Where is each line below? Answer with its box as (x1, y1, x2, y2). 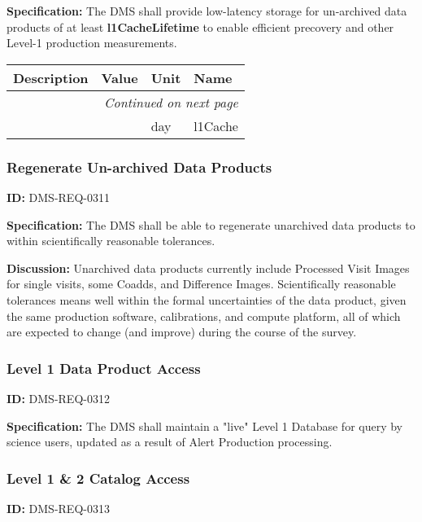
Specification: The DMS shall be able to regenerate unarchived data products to (7, 216, 415, 233)
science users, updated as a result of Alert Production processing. (7, 433, 333, 450)
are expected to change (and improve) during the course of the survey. (7, 323, 357, 340)
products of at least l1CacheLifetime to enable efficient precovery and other (7, 18, 394, 35)
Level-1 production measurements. (7, 34, 177, 51)
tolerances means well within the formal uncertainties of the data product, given (7, 291, 407, 308)
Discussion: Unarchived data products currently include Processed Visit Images (7, 259, 410, 276)
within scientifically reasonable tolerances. (7, 232, 215, 249)
